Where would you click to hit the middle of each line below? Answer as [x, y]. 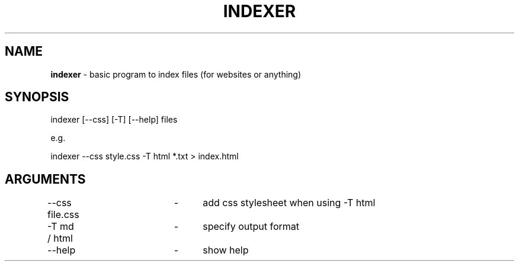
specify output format [251, 227]
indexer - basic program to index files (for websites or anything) [176, 74]
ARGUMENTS [45, 179]
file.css [63, 215]
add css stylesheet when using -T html [289, 203]
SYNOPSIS [37, 97]
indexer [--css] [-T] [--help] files [114, 120]
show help [226, 250]
